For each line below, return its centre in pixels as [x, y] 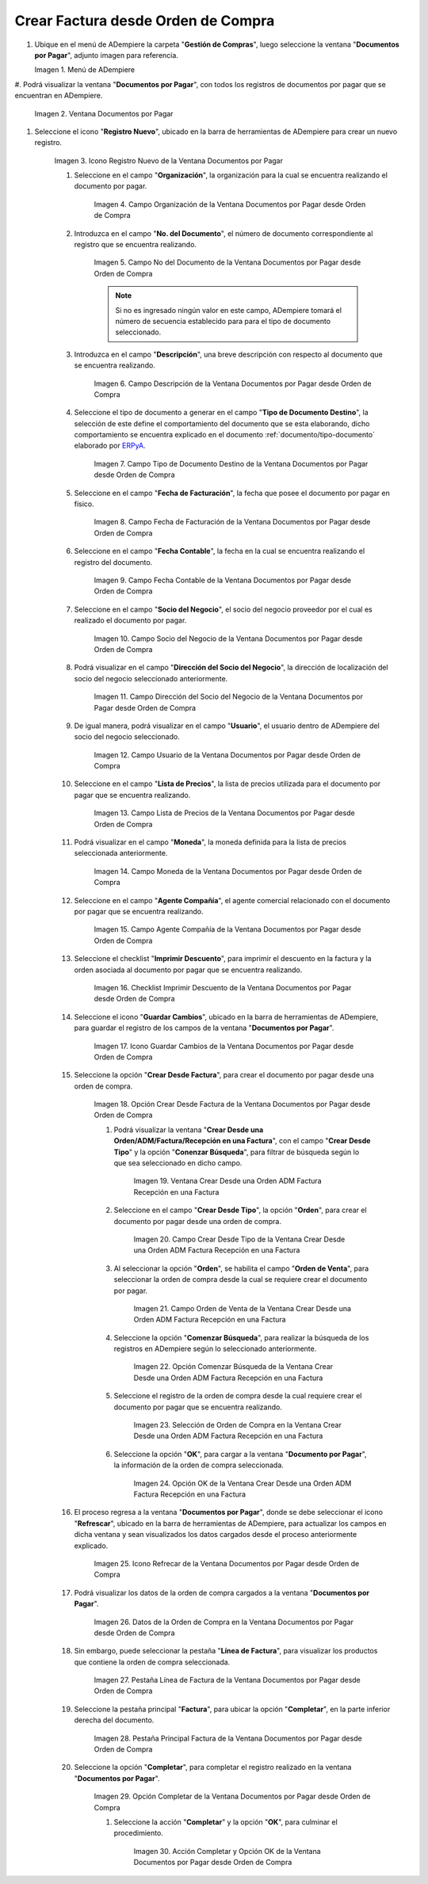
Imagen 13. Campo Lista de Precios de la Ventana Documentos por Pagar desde [225, 813]
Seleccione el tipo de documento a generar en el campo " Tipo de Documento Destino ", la [221, 413]
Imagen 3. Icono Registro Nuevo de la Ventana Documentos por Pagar [168, 160]
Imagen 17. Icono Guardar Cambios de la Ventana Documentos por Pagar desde [224, 1046]
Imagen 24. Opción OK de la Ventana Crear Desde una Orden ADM [243, 1483]
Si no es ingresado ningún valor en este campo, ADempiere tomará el [229, 310]
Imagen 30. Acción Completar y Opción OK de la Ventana [227, 1851]
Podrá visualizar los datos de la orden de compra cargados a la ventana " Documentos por [222, 1592]
